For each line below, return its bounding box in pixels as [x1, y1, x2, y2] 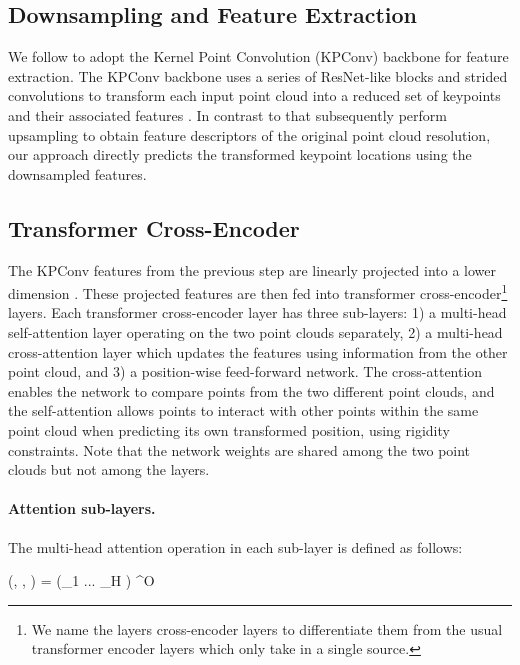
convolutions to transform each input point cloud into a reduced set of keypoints [8, 85, 501, 106]
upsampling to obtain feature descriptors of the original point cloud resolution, [8, 124, 491, 145]
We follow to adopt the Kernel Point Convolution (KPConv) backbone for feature [8, 46, 509, 67]
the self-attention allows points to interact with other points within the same [8, 400, 479, 421]
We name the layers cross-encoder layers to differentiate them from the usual [31, 618, 503, 639]
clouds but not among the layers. [8, 459, 210, 480]
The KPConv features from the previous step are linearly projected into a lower [8, 259, 496, 280]
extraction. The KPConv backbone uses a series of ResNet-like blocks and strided [8, 65, 508, 86]
